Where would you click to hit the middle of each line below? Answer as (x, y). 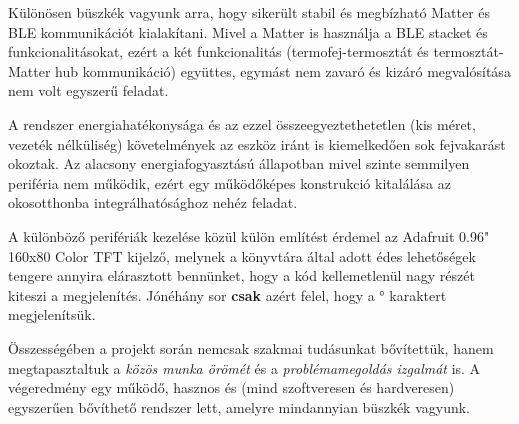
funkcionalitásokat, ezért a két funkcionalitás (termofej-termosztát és (218, 51)
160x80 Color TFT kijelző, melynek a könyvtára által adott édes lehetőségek (242, 255)
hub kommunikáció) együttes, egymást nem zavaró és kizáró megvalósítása (283, 70)
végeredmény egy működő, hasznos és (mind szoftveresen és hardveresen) (231, 387)
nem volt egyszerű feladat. (88, 90)
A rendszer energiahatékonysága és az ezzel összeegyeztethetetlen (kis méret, (242, 123)
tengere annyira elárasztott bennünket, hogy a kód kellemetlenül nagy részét (241, 275)
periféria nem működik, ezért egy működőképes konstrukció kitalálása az (229, 182)
